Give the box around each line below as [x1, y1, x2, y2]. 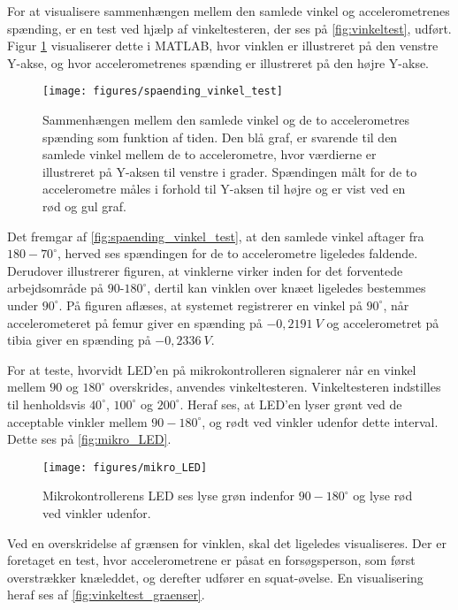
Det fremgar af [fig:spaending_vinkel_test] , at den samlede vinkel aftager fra [7, 226, 424, 245]
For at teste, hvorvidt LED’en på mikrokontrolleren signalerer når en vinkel [7, 360, 416, 378]
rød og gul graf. [42, 197, 126, 215]
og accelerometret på [326, 313, 439, 332]
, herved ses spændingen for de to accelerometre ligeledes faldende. [57, 244, 418, 263]
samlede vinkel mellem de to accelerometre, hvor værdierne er [42, 145, 377, 164]
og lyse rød [353, 486, 413, 505]
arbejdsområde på [7, 278, 104, 297]
